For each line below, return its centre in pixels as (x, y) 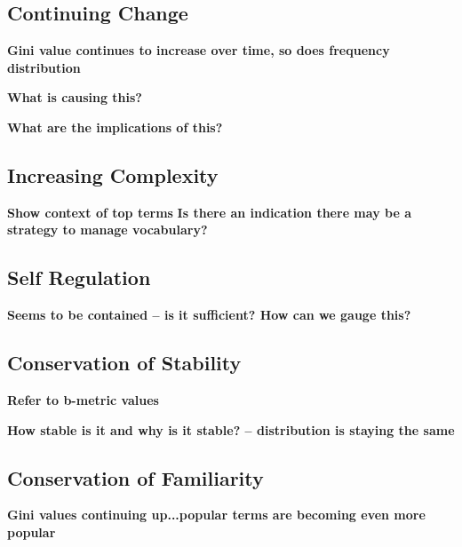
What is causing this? (75, 97)
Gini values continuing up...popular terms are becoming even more (216, 515)
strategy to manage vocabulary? (108, 230)
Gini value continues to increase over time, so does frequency (199, 50)
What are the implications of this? (115, 127)
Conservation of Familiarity (135, 477)
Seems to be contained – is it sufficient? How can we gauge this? (209, 315)
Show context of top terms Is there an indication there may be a (209, 212)
